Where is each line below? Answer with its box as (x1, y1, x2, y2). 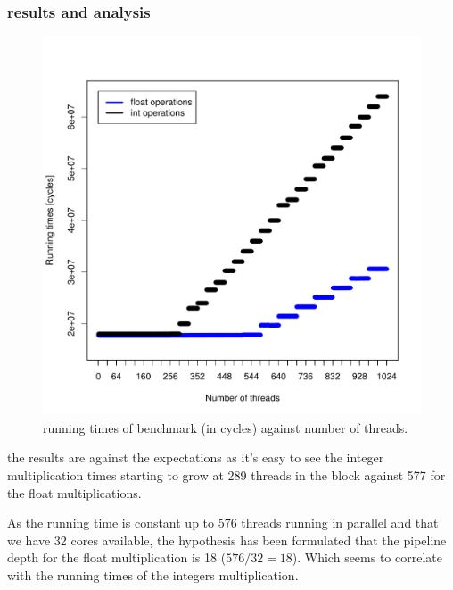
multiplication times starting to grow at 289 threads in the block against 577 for (7, 466, 446, 484)
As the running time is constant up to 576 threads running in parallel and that (7, 513, 439, 532)
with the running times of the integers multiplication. (7, 565, 299, 584)
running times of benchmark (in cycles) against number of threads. (43, 418, 408, 436)
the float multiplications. (7, 483, 142, 502)
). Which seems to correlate (292, 548, 442, 567)
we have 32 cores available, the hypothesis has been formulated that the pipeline (7, 530, 447, 549)
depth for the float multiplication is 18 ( (7, 548, 226, 567)
